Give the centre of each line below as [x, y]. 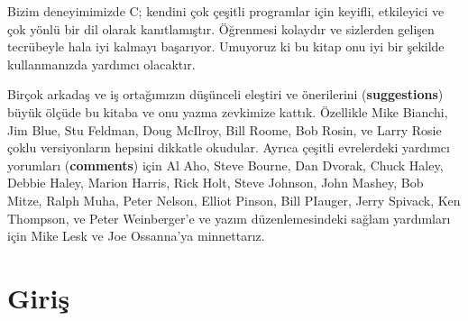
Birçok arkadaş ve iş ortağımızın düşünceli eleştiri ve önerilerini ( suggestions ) [225, 94]
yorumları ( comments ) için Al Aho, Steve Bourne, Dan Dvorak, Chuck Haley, [225, 165]
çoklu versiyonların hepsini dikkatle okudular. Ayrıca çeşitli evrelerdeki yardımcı [229, 147]
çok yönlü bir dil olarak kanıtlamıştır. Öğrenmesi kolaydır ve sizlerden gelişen [221, 28]
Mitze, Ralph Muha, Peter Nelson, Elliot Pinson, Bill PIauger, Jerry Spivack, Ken [234, 200]
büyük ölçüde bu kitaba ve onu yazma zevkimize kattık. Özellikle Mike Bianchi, [228, 111]
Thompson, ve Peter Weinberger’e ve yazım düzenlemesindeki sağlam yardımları [229, 218]
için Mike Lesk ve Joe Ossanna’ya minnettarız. [136, 236]
